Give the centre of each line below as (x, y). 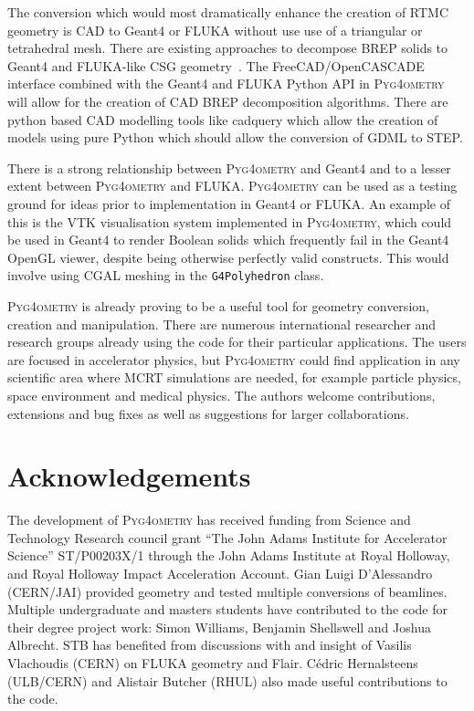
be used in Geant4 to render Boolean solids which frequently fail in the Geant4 (228, 240)
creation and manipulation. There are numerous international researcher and (222, 324)
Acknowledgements (129, 476)
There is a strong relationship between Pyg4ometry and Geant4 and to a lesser (229, 167)
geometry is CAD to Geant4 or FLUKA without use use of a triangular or (215, 30)
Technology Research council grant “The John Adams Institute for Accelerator (227, 537)
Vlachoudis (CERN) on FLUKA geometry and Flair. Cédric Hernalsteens (213, 663)
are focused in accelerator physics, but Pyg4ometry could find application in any (234, 359)
